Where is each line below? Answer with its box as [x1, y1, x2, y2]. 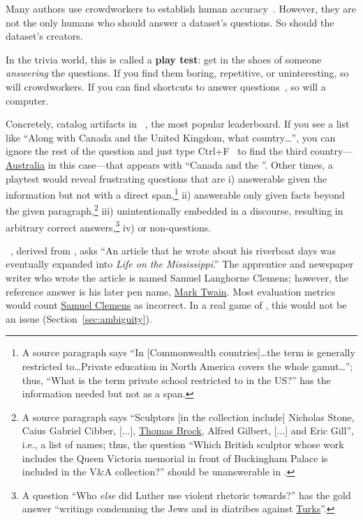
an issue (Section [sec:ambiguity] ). [6, 311, 152, 326]
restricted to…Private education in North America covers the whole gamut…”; [22, 359, 353, 374]
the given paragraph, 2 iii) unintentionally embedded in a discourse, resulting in [6, 201, 343, 218]
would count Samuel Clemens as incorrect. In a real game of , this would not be [6, 298, 347, 312]
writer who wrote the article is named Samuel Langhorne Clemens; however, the [6, 270, 348, 285]
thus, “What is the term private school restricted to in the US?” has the [22, 372, 331, 387]
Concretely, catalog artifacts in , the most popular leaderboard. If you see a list [6, 116, 350, 131]
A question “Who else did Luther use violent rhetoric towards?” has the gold [22, 487, 351, 502]
